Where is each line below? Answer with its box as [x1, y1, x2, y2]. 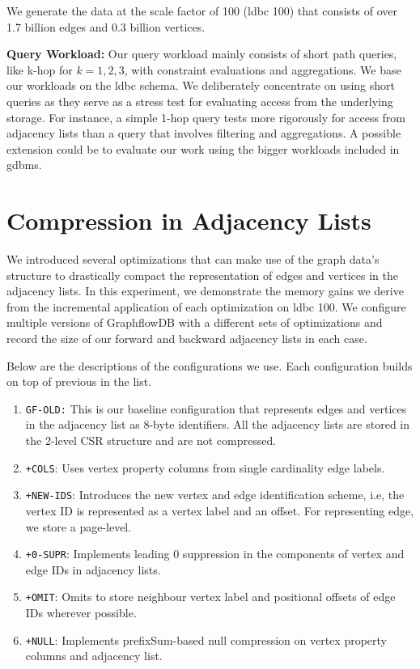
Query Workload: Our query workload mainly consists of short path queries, [6, 45, 397, 62]
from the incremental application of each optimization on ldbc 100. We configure [6, 298, 406, 315]
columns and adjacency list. [25, 647, 163, 664]
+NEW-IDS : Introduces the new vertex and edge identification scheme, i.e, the [25, 486, 405, 503]
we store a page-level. [25, 518, 132, 535]
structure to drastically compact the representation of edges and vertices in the [6, 266, 398, 283]
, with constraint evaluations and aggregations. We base [124, 61, 401, 78]
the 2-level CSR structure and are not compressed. [25, 432, 277, 449]
